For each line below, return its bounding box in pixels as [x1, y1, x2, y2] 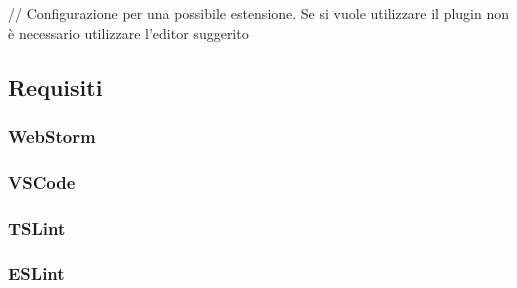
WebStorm [8, 123, 96, 148]
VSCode [8, 169, 76, 194]
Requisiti [8, 71, 103, 102]
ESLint [8, 261, 65, 286]
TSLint [8, 215, 66, 240]
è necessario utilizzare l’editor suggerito [8, 22, 249, 43]
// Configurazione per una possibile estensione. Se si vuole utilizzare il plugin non [8, 3, 510, 23]
